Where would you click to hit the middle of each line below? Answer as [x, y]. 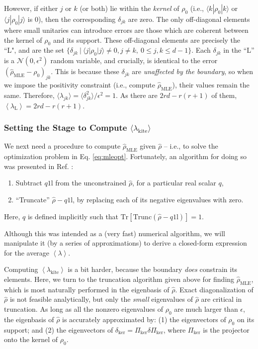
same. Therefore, [29, 95]
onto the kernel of [31, 339]
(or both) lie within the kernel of [129, 8]
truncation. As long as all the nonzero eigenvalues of [84, 309]
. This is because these [85, 71]
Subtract [29, 183]
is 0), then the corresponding [72, 19]
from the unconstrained [91, 183]
